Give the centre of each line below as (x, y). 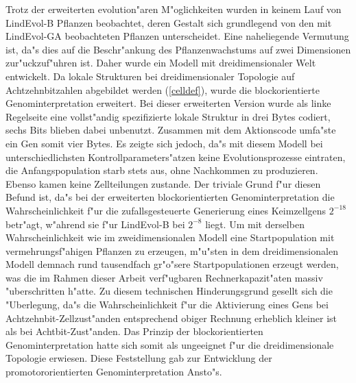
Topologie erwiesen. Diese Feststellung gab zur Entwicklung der (139, 358)
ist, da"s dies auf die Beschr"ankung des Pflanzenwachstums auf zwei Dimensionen (178, 49)
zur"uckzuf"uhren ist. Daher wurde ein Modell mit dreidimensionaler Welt (161, 63)
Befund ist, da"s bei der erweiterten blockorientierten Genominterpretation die (170, 197)
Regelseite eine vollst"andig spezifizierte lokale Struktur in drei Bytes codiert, (168, 116)
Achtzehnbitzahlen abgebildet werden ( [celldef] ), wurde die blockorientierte (163, 89)
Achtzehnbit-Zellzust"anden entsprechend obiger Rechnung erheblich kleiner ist (171, 318)
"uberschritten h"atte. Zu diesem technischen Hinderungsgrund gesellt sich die (169, 291)
